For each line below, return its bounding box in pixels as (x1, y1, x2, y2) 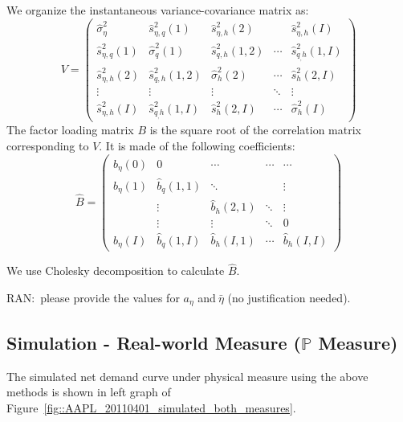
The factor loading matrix (6, 121, 134, 138)
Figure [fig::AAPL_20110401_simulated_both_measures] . (6, 399, 296, 416)
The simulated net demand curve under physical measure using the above (6, 367, 368, 384)
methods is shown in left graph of (6, 383, 171, 400)
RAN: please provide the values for (6, 289, 180, 305)
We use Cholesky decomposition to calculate (6, 262, 225, 279)
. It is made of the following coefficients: (99, 137, 295, 154)
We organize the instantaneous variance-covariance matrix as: (6, 2, 309, 18)
